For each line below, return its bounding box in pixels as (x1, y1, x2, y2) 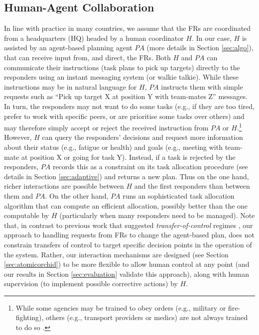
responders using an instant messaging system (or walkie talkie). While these (4, 72, 239, 82)
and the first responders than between (134, 181, 250, 191)
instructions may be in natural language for (4, 81, 137, 92)
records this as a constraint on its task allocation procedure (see (52, 161, 248, 172)
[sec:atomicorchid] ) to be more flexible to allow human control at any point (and (4, 259, 250, 269)
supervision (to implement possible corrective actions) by (4, 278, 178, 289)
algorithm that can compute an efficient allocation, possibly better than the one (4, 200, 248, 211)
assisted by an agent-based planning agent (4, 42, 132, 53)
